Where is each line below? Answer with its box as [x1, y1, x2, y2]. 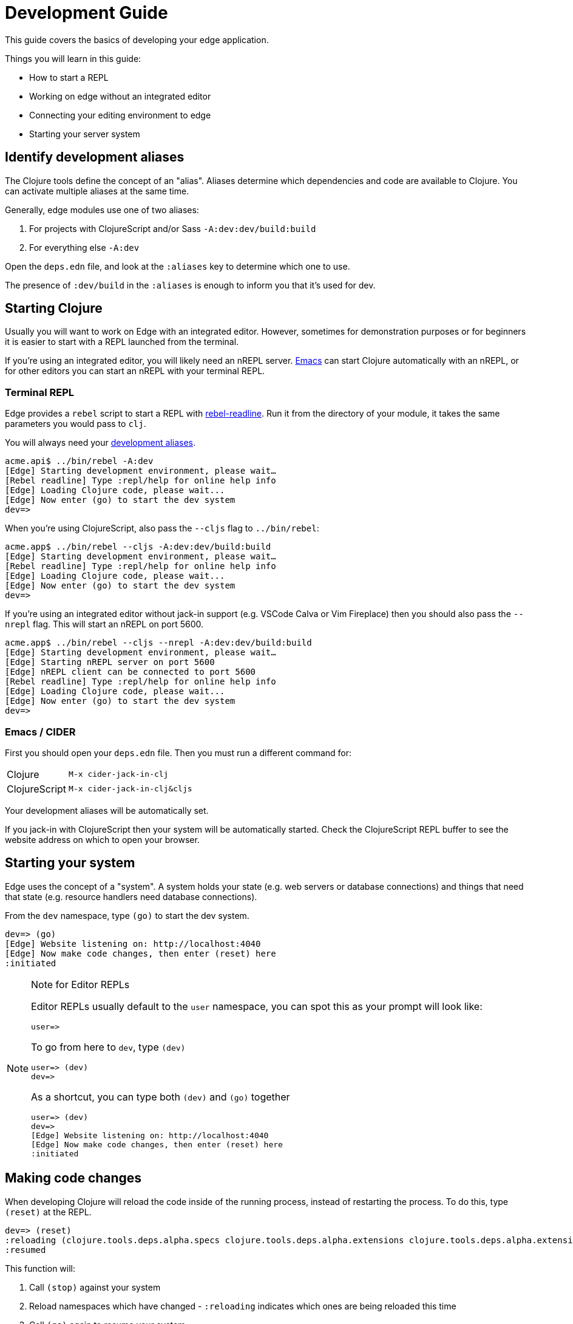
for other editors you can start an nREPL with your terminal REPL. [5, 366, 265, 377]
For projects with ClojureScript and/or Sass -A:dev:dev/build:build [29, 223, 316, 234]
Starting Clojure [5, 301, 103, 316]
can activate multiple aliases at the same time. [5, 185, 189, 196]
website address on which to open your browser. [5, 834, 200, 845]
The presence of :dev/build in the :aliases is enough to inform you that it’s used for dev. [5, 279, 376, 290]
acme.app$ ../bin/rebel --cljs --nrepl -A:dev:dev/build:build [5, 638, 312, 648]
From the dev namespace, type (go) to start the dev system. [5, 910, 249, 921]
